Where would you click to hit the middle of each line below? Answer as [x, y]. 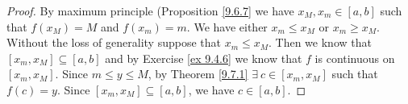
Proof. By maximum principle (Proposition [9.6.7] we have [150, 10]
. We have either [227, 26]
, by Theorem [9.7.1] [198, 74]
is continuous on [355, 58]
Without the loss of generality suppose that [114, 42]
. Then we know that [320, 42]
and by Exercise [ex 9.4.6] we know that [204, 58]
